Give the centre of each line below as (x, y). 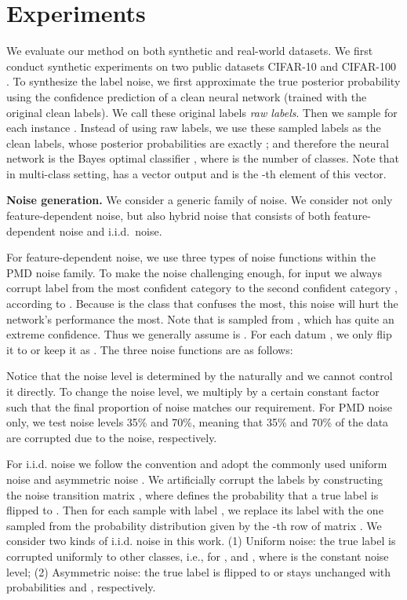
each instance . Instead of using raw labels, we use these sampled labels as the (194, 128)
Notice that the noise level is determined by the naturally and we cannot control (200, 376)
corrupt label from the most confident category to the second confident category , (202, 288)
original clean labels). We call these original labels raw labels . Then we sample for (202, 112)
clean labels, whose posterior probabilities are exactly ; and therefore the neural (198, 143)
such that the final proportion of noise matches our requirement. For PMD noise (199, 406)
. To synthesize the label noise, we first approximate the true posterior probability (203, 81)
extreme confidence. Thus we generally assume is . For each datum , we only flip (199, 334)
